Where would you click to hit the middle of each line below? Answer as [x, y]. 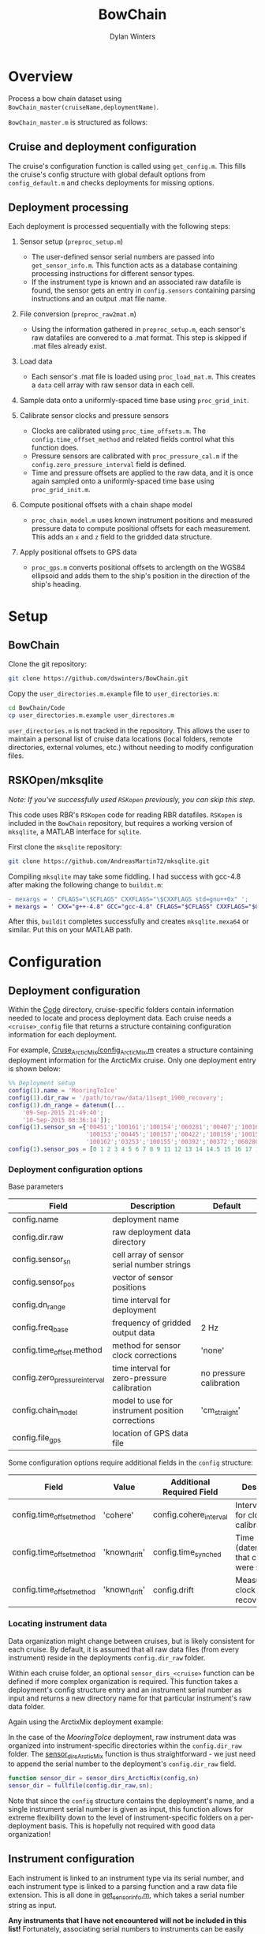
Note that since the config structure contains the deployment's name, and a [131, 1801]
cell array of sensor [148, 1255]
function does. [55, 448]
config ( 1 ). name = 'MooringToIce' [63, 1091]
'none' [213, 1350]
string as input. [32, 1905]
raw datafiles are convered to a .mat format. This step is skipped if [139, 338]
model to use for [143, 1401]
